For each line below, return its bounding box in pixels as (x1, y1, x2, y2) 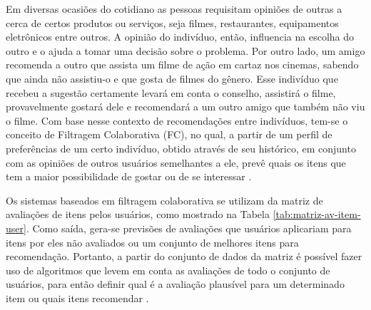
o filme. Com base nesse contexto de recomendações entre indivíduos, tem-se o (6, 113, 348, 128)
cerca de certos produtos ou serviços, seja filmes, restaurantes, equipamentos (6, 15, 339, 30)
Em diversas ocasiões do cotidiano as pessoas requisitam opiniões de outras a (6, 1, 342, 16)
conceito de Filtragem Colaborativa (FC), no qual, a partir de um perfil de (6, 127, 332, 142)
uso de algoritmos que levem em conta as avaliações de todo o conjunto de (6, 262, 330, 277)
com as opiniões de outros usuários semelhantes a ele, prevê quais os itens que (6, 155, 346, 170)
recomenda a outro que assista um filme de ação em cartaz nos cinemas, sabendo (6, 57, 359, 72)
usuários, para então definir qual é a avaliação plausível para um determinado (6, 277, 345, 291)
